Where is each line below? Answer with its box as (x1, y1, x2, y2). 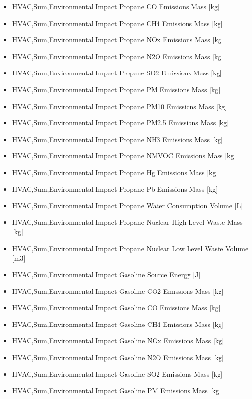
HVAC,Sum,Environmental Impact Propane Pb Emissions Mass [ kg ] (12, 183, 218, 194)
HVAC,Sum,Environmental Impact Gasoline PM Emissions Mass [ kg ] (12, 385, 221, 396)
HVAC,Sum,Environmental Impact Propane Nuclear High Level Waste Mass (12, 217, 243, 227)
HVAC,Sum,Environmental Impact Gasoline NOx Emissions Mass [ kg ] (12, 335, 224, 346)
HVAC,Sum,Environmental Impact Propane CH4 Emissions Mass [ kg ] (12, 18, 223, 28)
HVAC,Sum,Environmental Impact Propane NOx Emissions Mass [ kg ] (12, 35, 223, 45)
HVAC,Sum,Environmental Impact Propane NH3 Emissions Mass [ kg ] (12, 134, 223, 144)
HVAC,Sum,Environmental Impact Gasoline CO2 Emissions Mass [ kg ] (12, 286, 224, 296)
